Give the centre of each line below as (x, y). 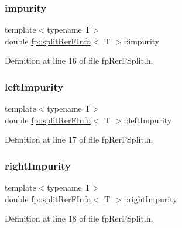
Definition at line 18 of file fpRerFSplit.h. (79, 218)
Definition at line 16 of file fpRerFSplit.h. (79, 61)
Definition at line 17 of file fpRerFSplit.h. (79, 139)
